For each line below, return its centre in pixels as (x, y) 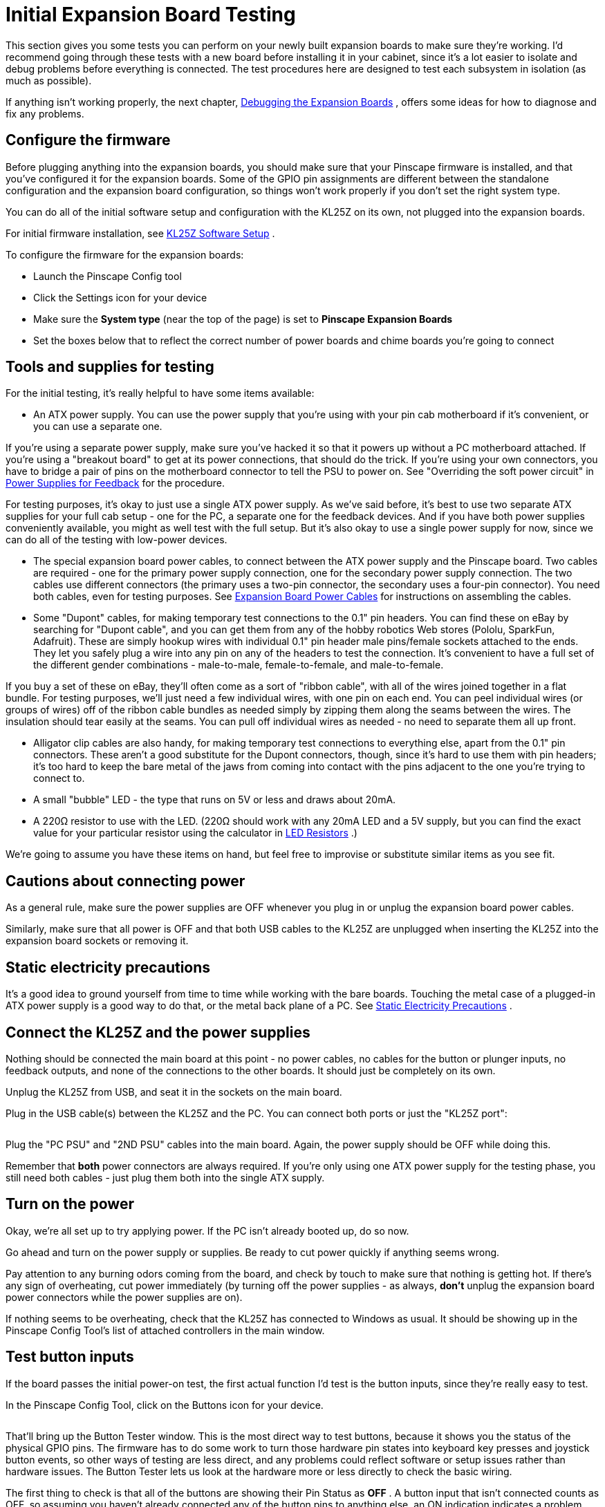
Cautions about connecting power (125, 881)
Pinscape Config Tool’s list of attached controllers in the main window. (165, 1330)
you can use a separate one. (98, 427)
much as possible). (49, 80)
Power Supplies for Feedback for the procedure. (115, 483)
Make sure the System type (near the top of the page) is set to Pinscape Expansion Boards (243, 319)
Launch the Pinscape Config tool (108, 276)
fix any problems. (45, 113)
